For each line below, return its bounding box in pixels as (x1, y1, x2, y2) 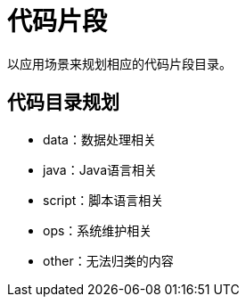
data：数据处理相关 (43, 131, 156, 147)
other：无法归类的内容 (43, 252, 174, 268)
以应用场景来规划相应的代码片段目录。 (7, 55, 232, 71)
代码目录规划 (7, 91, 119, 114)
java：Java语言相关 (43, 161, 158, 177)
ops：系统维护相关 (43, 222, 152, 238)
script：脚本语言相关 (43, 192, 164, 208)
